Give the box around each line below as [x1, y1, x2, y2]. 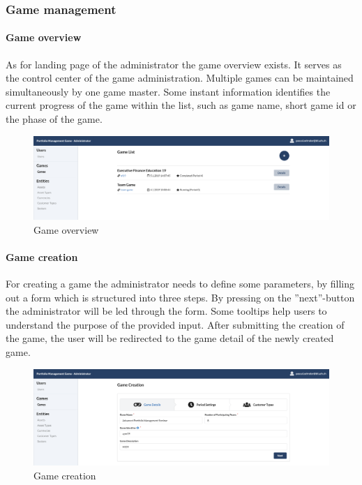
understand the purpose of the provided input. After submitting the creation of [6, 317, 345, 331]
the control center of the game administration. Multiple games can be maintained [6, 70, 354, 85]
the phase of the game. [6, 112, 103, 126]
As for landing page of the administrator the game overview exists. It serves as [6, 57, 342, 71]
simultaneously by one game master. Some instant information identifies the [6, 84, 331, 98]
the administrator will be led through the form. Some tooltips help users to [6, 304, 327, 318]
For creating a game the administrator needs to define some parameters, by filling [6, 276, 355, 291]
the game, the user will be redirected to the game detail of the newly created [6, 331, 334, 345]
